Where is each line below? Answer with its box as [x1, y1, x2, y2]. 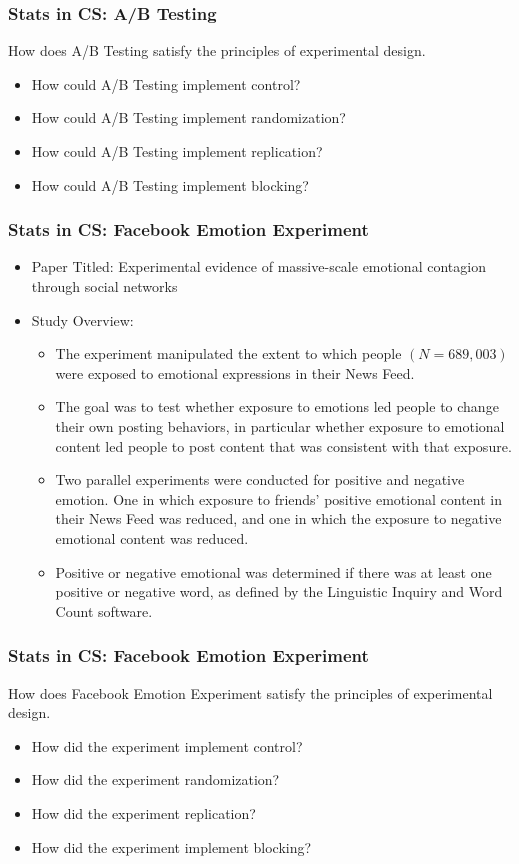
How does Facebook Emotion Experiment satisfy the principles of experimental [8, 682, 493, 703]
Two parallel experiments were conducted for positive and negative [55, 469, 465, 490]
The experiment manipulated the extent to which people [55, 343, 402, 364]
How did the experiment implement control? [31, 735, 303, 756]
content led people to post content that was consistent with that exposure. [55, 435, 512, 456]
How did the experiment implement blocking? [31, 836, 312, 857]
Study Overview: [31, 309, 134, 330]
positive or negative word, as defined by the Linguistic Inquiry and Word [55, 581, 503, 602]
